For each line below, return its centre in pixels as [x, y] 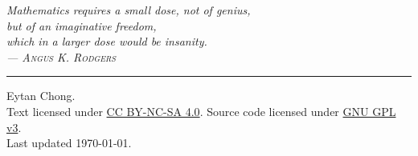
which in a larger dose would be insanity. [107, 41]
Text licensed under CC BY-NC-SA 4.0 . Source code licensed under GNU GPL [201, 111]
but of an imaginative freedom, [82, 25]
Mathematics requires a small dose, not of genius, [129, 10]
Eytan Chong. [41, 96]
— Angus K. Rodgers [61, 56]
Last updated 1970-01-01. [69, 143]
